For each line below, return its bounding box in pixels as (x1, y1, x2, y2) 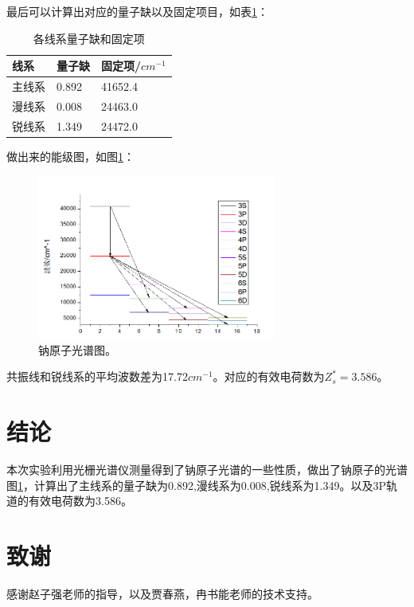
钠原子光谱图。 (38, 341, 116, 358)
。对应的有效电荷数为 (213, 368, 325, 385)
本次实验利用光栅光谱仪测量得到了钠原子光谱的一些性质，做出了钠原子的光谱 (6, 461, 408, 478)
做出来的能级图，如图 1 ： (6, 147, 135, 164)
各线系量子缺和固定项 (33, 29, 145, 46)
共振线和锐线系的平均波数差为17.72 (6, 368, 188, 385)
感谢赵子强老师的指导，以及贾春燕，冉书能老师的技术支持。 (6, 585, 318, 602)
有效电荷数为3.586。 (28, 492, 132, 509)
